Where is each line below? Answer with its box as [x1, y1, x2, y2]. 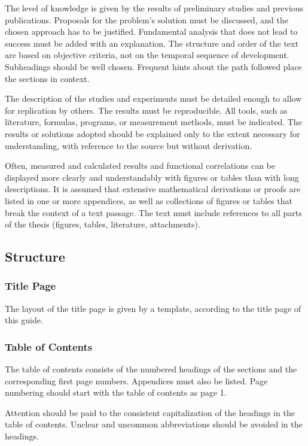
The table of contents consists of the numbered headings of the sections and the [5, 363, 297, 375]
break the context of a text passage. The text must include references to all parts [5, 206, 302, 219]
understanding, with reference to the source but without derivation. [5, 139, 252, 151]
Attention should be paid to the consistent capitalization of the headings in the [5, 406, 295, 418]
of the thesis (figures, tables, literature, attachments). [5, 218, 200, 230]
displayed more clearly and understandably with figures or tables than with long [5, 171, 299, 183]
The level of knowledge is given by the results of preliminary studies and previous [5, 2, 304, 14]
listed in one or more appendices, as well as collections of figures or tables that [5, 194, 292, 207]
